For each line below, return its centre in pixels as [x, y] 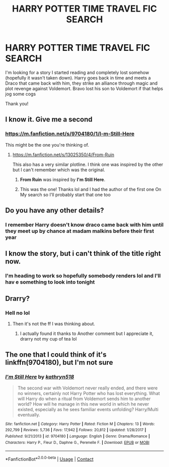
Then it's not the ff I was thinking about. [54, 323]
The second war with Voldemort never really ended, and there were [88, 388]
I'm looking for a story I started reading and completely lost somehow [77, 72]
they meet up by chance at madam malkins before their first [80, 231]
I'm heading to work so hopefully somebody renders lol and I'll [83, 276]
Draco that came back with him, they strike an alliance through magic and [81, 83]
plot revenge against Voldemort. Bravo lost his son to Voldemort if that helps [84, 88]
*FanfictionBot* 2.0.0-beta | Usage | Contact [50, 459]
